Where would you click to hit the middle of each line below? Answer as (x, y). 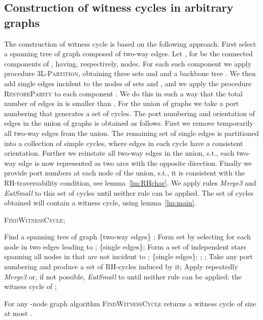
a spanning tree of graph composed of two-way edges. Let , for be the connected (128, 54)
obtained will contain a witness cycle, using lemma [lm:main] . (100, 203)
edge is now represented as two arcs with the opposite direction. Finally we (135, 163)
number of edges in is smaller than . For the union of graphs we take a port (122, 103)
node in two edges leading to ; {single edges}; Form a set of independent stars (125, 246)
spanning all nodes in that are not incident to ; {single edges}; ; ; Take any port (128, 256)
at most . (18, 313)
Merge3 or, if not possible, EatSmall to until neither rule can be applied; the (123, 276)
